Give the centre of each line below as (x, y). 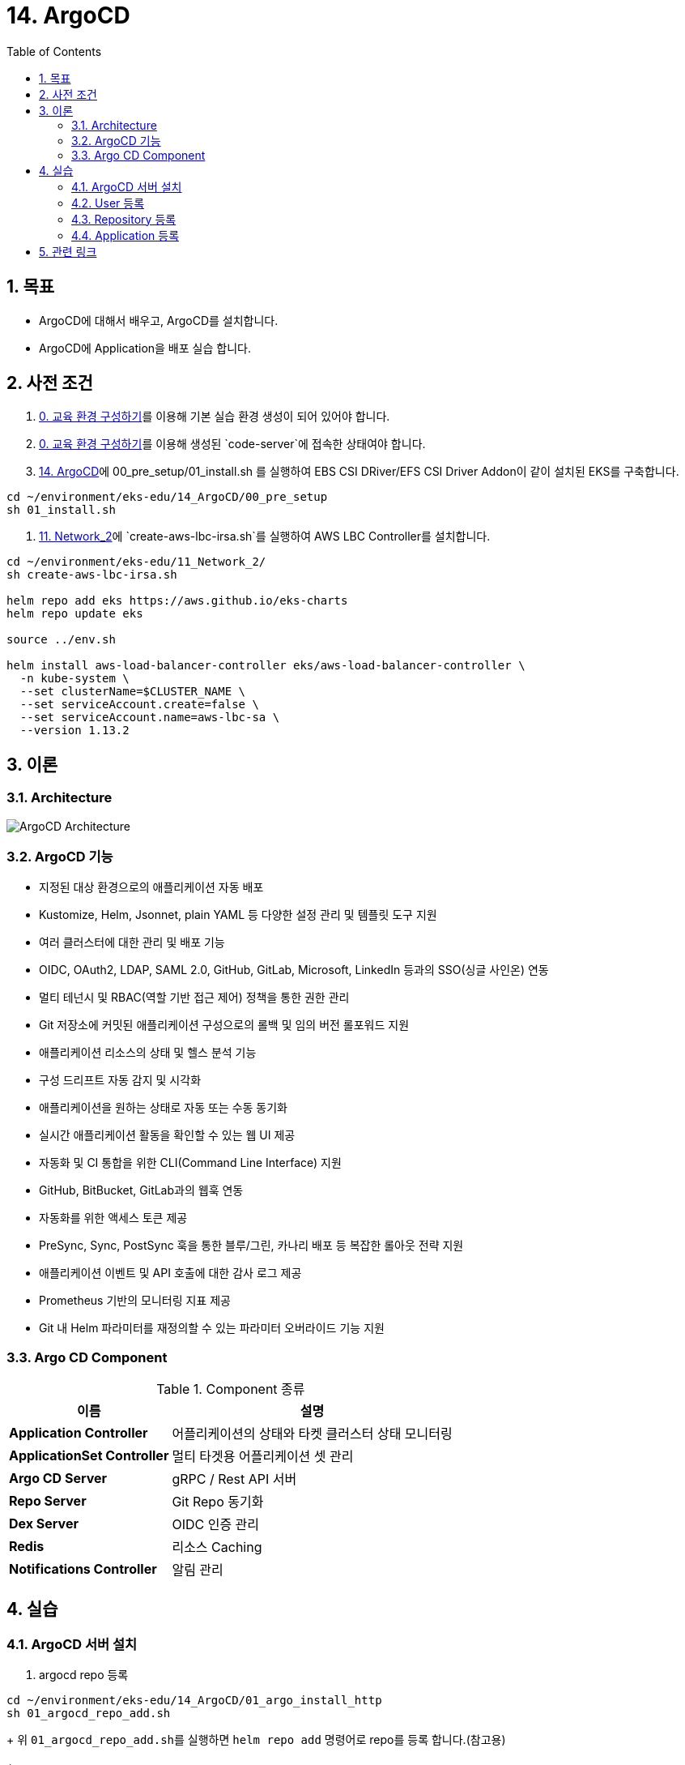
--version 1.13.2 (74, 731)
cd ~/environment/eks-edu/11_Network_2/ (136, 562)
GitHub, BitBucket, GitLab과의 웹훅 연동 (141, 1190)
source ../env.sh (61, 640)
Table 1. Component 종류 (231, 1389)
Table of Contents (54, 51)
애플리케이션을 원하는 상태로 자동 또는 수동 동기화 (163, 1108)
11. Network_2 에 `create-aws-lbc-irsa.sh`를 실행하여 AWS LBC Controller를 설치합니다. (265, 536)
